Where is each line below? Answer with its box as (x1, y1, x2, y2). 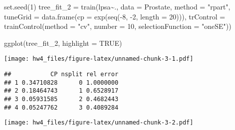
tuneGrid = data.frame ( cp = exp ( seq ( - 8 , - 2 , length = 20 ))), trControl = (4, 11, 226, 21)
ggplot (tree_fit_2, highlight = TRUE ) (4, 37, 122, 48)
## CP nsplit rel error (4, 71, 119, 78)
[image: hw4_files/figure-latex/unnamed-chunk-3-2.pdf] (4, 119, 194, 127)
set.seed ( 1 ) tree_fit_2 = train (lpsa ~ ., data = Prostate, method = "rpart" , (4, 1, 231, 11)
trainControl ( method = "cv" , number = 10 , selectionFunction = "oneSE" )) (4, 21, 232, 31)
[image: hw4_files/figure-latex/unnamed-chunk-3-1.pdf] (4, 55, 194, 63)
